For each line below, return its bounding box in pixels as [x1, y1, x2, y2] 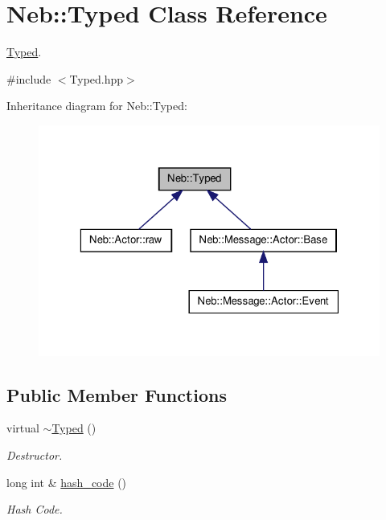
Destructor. [6, 446, 63, 463]
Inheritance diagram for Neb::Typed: [6, 97, 187, 114]
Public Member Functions [6, 382, 227, 407]
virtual [6, 420, 39, 436]
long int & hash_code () [6, 473, 127, 490]
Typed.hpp [69, 70, 124, 87]
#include [6, 70, 51, 87]
